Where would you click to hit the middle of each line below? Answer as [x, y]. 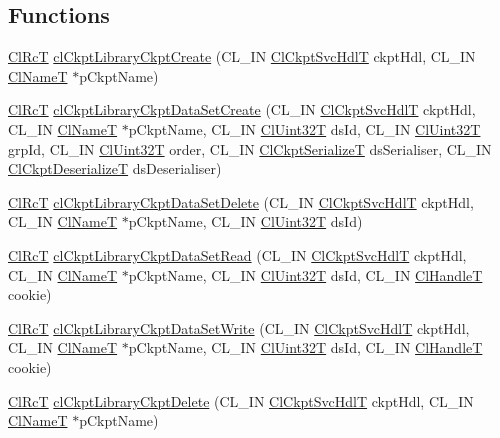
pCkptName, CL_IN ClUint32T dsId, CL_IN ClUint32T [304, 128]
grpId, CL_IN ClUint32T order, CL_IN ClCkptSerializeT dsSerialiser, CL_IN [250, 148]
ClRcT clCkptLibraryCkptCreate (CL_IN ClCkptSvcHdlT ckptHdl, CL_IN [242, 56]
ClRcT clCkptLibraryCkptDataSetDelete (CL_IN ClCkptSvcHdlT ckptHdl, [241, 201]
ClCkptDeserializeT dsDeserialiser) [115, 168]
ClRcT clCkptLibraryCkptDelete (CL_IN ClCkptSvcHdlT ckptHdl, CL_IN [241, 400]
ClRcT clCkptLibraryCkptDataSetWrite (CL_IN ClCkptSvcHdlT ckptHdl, [239, 327]
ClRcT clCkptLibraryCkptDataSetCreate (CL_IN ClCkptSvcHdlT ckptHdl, [242, 109]
